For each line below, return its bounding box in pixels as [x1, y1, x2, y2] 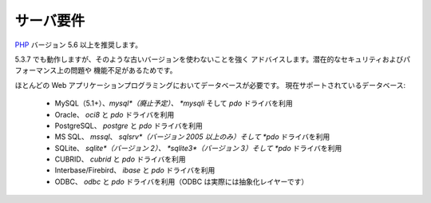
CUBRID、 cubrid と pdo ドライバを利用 [54, 154, 186, 164]
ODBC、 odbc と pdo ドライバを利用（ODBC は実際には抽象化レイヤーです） [54, 177, 309, 186]
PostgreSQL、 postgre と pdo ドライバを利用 [54, 121, 204, 130]
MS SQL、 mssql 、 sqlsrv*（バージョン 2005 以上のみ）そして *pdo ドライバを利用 [54, 132, 330, 141]
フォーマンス [14, 66, 57, 75]
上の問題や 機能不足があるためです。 [56, 66, 177, 75]
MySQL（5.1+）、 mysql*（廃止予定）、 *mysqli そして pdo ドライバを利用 [54, 98, 293, 108]
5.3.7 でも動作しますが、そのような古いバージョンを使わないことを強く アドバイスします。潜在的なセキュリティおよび [14, 54, 404, 64]
